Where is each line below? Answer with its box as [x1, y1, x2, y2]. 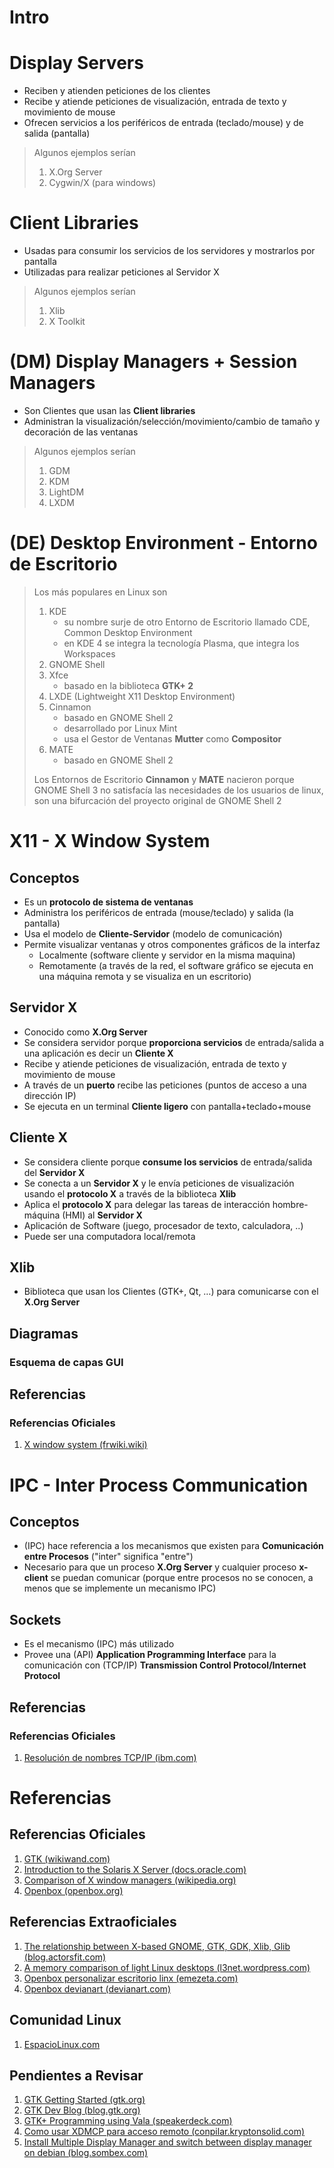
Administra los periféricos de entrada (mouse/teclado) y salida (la [23, 906, 294, 918]
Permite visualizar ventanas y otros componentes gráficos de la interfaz [23, 938, 321, 950]
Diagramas [9, 1325, 79, 1342]
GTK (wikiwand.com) [23, 1852, 111, 1865]
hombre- [272, 1198, 309, 1210]
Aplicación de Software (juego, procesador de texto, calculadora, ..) [23, 1219, 304, 1231]
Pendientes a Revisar [9, 2067, 144, 2084]
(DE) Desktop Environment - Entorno [9, 532, 318, 555]
